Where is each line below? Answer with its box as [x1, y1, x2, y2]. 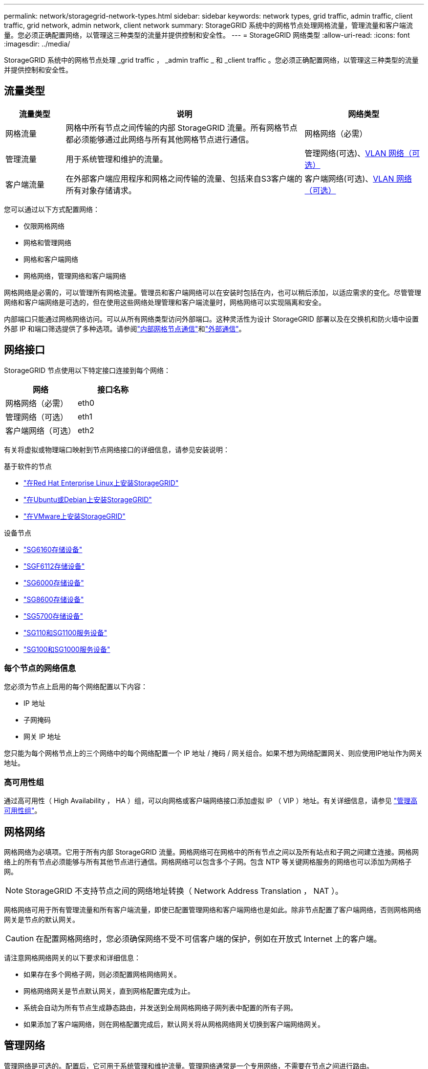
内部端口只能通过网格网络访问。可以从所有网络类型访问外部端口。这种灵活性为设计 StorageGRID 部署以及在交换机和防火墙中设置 [4, 314, 419, 323]
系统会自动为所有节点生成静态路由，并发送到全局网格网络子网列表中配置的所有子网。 [23, 1003, 297, 1012]
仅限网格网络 [23, 221, 64, 230]
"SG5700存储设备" [23, 611, 84, 620]
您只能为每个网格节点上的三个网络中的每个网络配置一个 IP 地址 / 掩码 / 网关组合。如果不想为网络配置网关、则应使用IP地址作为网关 [4, 749, 423, 758]
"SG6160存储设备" [23, 545, 83, 554]
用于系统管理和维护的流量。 [65, 154, 168, 164]
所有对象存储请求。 [65, 185, 136, 195]
